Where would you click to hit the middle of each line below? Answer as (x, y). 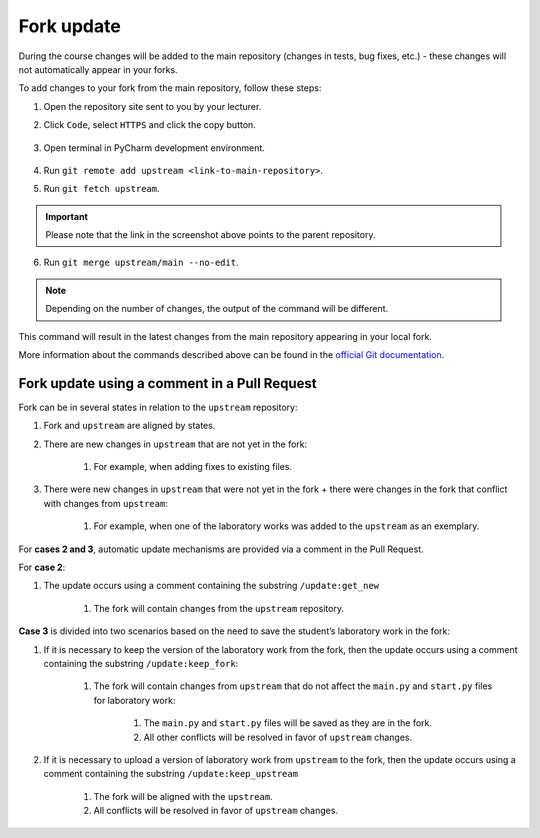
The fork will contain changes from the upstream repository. (219, 608)
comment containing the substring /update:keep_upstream (171, 774)
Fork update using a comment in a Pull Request (167, 383)
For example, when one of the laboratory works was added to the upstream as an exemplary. (286, 526)
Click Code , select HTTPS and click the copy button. (150, 125)
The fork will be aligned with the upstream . (183, 796)
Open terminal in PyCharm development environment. (154, 147)
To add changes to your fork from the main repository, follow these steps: (170, 88)
